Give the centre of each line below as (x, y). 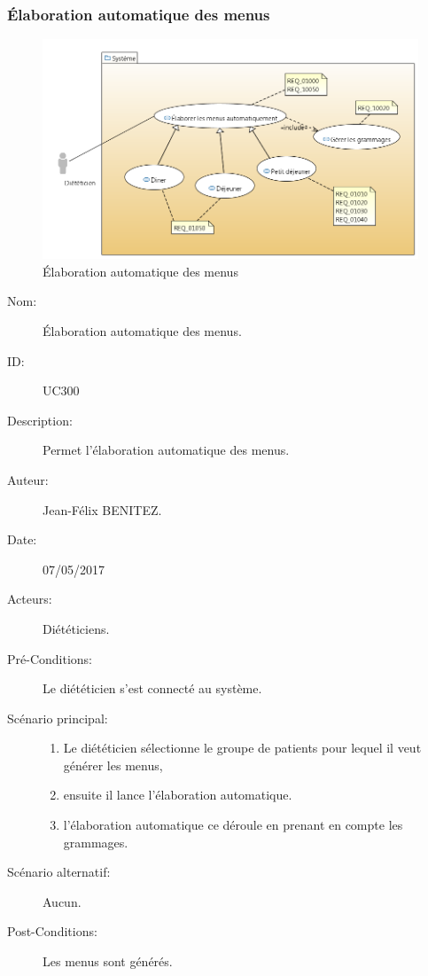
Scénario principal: (58, 718)
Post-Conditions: (52, 931)
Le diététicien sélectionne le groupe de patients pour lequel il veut (242, 748)
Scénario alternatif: (59, 872)
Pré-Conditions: (50, 658)
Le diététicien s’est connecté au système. (152, 688)
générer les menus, (113, 765)
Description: (40, 420)
